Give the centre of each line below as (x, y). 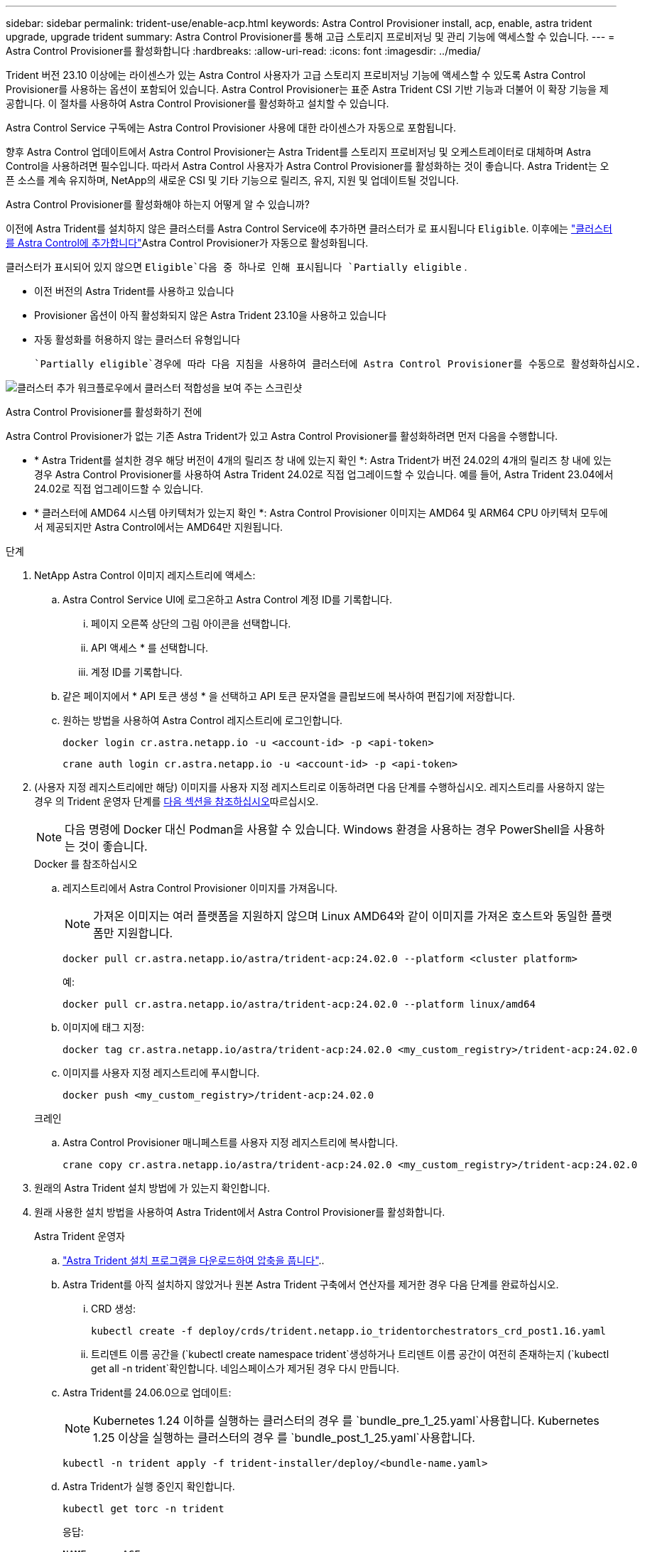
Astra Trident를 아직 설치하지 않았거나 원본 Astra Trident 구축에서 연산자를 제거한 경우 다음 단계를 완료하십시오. (311, 1284)
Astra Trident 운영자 (80, 1236)
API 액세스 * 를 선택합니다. (150, 648)
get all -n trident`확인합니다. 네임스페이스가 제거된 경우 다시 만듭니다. (245, 1368)
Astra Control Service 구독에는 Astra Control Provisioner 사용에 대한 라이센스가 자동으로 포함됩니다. (231, 128)
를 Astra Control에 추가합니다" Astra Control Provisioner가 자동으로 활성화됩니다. (187, 243)
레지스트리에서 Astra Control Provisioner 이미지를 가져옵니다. (200, 888)
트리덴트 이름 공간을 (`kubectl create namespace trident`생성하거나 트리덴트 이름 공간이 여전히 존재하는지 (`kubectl (350, 1354)
